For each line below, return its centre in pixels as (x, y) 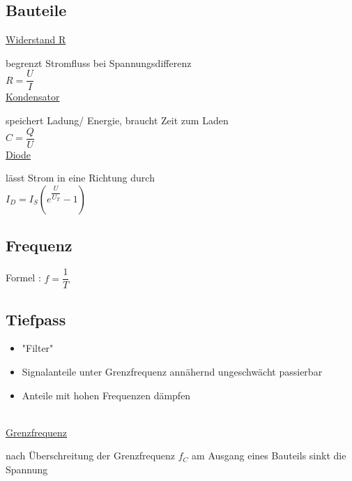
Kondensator (33, 97)
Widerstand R (36, 39)
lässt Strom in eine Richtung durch (80, 178)
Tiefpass (36, 319)
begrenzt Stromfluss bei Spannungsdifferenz (99, 62)
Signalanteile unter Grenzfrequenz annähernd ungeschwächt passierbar (172, 371)
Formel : (23, 277)
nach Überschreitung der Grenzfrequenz (91, 456)
